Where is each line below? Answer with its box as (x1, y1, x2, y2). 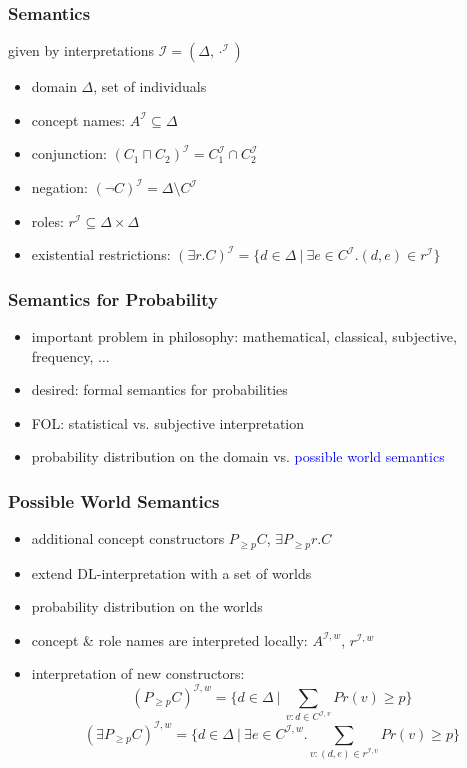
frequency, (31, 345, 94, 366)
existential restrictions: (31, 244, 171, 265)
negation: (31, 177, 88, 197)
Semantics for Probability (8, 286, 219, 311)
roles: (31, 210, 64, 231)
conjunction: (31, 143, 107, 164)
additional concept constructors (31, 528, 225, 549)
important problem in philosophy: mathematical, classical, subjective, (31, 326, 457, 346)
